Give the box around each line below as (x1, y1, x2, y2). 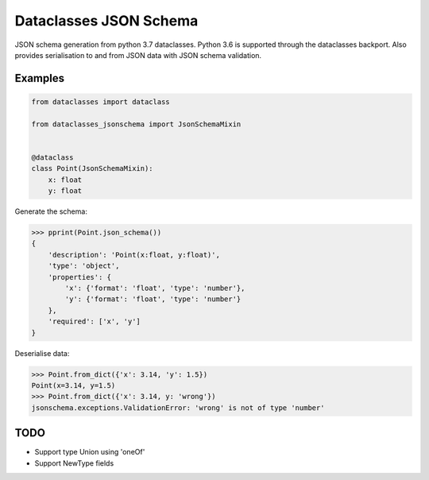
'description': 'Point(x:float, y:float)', (48, 250, 220, 259)
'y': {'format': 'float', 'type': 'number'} (64, 295, 242, 304)
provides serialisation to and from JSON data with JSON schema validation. (14, 50, 262, 60)
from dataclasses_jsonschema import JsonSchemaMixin (31, 119, 242, 129)
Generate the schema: (14, 207, 87, 216)
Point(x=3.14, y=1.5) (31, 381, 116, 389)
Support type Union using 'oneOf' (34, 447, 145, 457)
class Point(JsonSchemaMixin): (31, 164, 154, 173)
